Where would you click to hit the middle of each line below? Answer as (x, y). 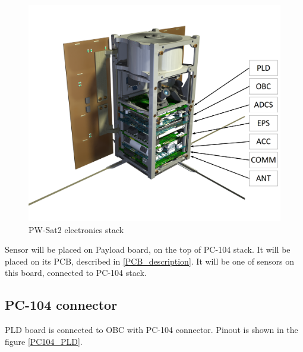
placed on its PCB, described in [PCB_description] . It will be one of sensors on (150, 261)
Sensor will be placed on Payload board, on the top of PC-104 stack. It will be (148, 249)
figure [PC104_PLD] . (44, 341)
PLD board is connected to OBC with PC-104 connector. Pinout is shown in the (151, 330)
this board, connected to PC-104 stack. (76, 273)
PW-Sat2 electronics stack (76, 229)
